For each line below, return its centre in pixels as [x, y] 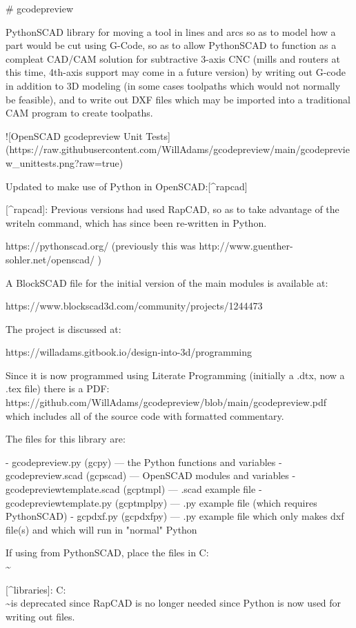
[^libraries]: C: [36, 589]
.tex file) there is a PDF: [58, 388]
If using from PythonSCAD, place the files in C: [107, 553]
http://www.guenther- [246, 246]
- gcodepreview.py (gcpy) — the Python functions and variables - [144, 462]
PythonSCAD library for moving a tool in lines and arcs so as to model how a [171, 31]
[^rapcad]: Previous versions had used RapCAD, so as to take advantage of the [172, 209]
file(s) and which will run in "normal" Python [101, 529]
